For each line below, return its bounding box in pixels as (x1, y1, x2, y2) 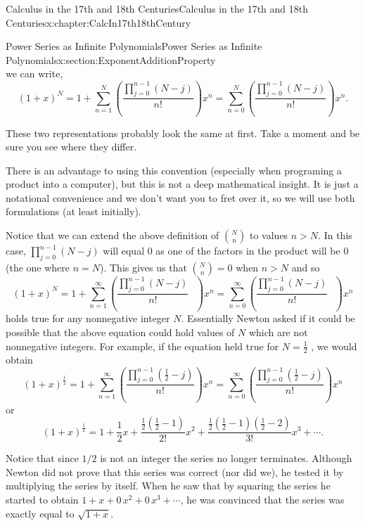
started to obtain (6, 492, 79, 506)
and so (291, 259, 320, 274)
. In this (318, 228, 352, 243)
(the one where (6, 259, 70, 274)
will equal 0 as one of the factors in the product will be (103, 243, 340, 258)
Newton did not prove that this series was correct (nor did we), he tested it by (6, 464, 344, 479)
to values (250, 228, 288, 243)
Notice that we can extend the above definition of (6, 228, 219, 243)
